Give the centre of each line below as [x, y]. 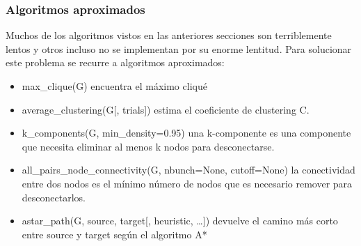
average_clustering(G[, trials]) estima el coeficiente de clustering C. [166, 109]
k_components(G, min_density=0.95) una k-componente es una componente [186, 133]
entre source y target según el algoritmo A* [114, 234]
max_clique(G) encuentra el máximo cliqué [114, 86]
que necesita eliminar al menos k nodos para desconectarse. [148, 146]
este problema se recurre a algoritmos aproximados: [115, 62]
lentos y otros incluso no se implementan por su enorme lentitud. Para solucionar [179, 48]
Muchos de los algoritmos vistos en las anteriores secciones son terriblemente [169, 35]
